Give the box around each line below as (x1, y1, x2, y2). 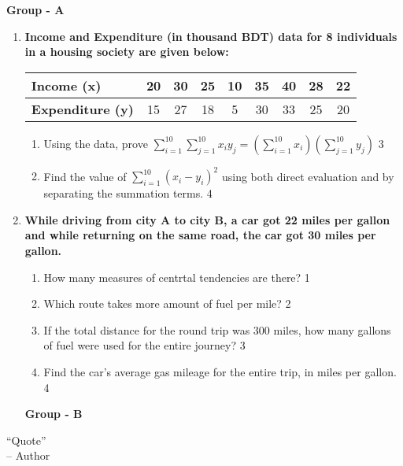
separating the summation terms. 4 (43, 185, 213, 202)
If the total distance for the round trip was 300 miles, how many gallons (43, 321, 391, 338)
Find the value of (43, 168, 127, 184)
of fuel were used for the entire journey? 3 (43, 337, 246, 353)
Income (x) (31, 76, 102, 94)
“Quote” (6, 431, 46, 448)
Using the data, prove (43, 135, 148, 151)
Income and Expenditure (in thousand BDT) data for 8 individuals (24, 28, 397, 44)
